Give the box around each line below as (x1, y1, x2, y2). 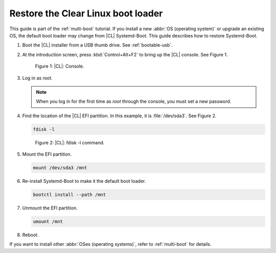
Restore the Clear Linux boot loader (9, 8, 163, 19)
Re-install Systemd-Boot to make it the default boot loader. (22, 178, 146, 184)
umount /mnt (33, 218, 63, 224)
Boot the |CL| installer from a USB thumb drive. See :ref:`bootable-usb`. (22, 42, 173, 48)
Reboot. (22, 231, 39, 238)
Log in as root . (22, 75, 53, 81)
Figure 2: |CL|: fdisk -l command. (35, 139, 105, 145)
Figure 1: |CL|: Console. (35, 63, 84, 69)
